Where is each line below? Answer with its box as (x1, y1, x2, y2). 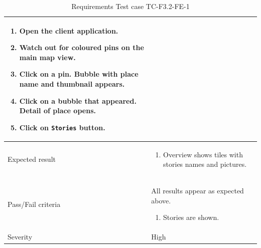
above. (151, 195, 171, 205)
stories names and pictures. (163, 159, 247, 169)
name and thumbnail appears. (19, 78, 125, 89)
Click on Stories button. (19, 122, 105, 132)
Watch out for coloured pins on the (19, 42, 144, 53)
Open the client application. (19, 25, 118, 36)
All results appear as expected (151, 185, 244, 196)
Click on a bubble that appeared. (19, 95, 137, 106)
